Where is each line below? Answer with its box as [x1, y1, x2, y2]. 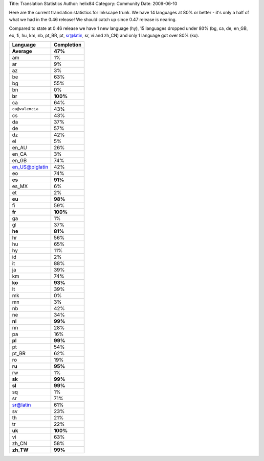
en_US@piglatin [12, 163, 48, 170]
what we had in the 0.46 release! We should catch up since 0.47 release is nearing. [9, 16, 177, 22]
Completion [54, 41, 82, 48]
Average [12, 48, 32, 54]
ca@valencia [12, 106, 39, 112]
